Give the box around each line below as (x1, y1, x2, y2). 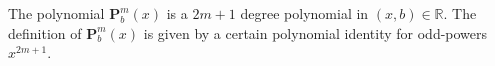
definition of (8, 22, 82, 43)
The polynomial (8, 3, 105, 23)
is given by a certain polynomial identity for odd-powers (143, 22, 488, 43)
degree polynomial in (240, 3, 369, 23)
